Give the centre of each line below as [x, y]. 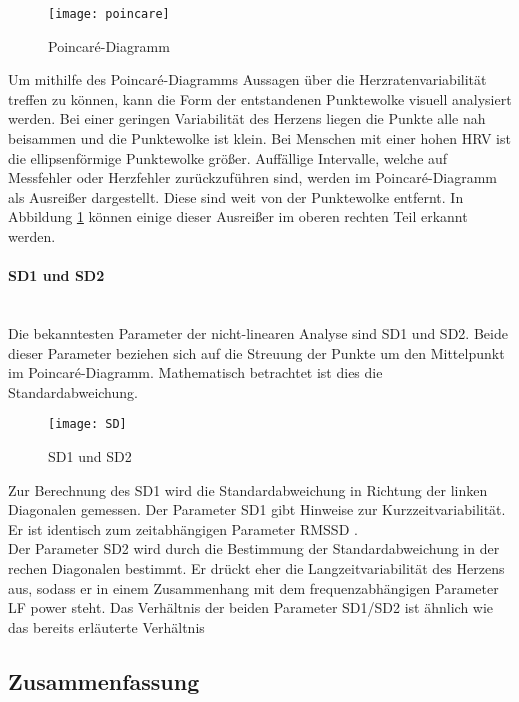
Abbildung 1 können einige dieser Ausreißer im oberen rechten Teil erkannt [238, 216]
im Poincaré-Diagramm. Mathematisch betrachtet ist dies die [195, 372]
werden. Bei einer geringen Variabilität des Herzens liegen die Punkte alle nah [247, 118]
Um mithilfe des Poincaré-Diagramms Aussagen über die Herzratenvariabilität [247, 79]
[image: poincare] [109, 14]
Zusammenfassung [104, 680]
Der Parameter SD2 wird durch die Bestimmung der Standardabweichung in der [254, 548]
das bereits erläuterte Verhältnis [106, 626]
